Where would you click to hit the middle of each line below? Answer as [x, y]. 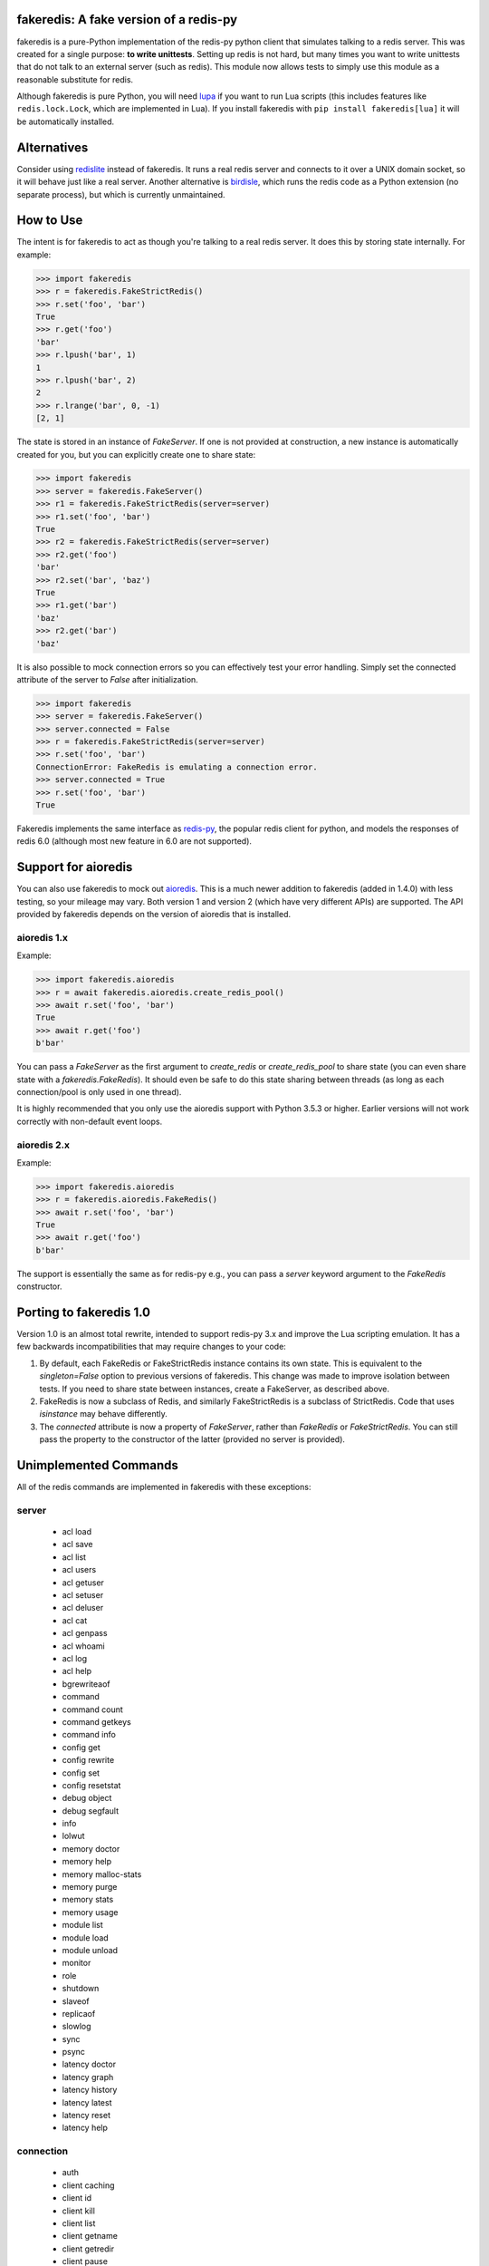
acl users [79, 1570]
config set [81, 1773]
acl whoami [83, 1646]
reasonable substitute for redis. [75, 79]
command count [93, 1709]
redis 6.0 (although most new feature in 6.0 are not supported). [134, 841]
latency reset [86, 2116]
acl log [75, 1658]
